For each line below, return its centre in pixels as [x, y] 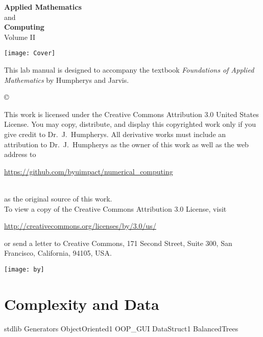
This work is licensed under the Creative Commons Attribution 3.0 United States [131, 114]
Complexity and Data [82, 304]
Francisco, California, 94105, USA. [58, 253]
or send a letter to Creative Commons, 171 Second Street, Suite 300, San [118, 243]
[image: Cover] [30, 53]
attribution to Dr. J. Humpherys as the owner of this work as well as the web [126, 144]
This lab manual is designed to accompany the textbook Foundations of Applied [129, 70]
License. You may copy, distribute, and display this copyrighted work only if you [130, 124]
